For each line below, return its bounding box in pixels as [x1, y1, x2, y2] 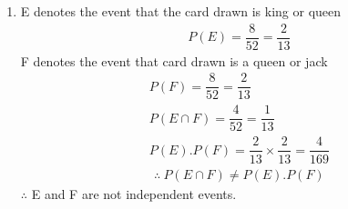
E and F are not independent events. [31, 184, 237, 203]
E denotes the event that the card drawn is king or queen [20, 2, 342, 20]
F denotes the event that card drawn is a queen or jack [20, 51, 328, 70]
